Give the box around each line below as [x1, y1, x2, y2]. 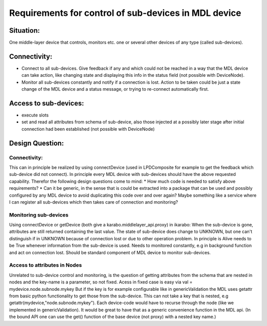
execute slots [21, 112, 49, 118]
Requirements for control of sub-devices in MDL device [9, 7, 242, 18]
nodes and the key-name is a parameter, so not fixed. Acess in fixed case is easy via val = [9, 279, 193, 285]
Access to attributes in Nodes [9, 262, 82, 269]
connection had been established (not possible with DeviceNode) [21, 126, 155, 132]
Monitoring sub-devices [9, 211, 69, 218]
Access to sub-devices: [9, 99, 84, 108]
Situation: [9, 26, 40, 35]
